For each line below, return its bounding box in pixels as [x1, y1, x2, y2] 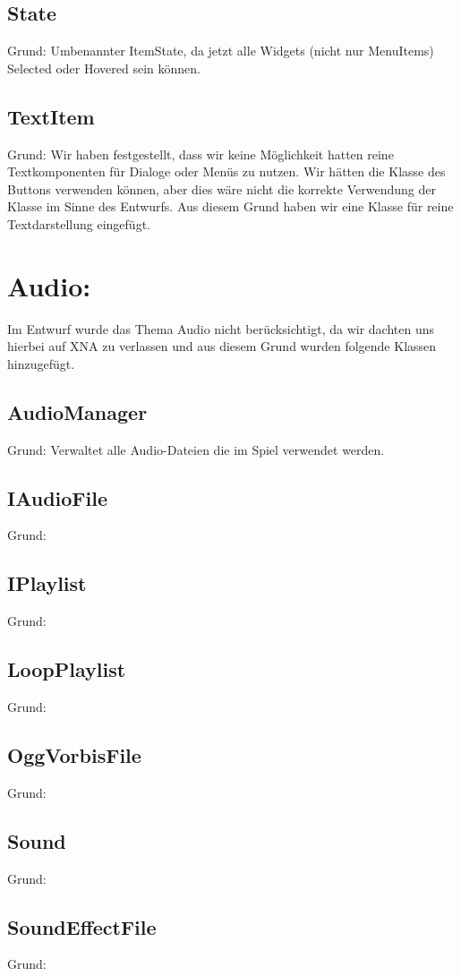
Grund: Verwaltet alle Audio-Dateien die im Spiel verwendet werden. [7, 440, 385, 458]
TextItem [7, 102, 95, 130]
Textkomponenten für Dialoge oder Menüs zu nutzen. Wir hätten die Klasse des [7, 162, 446, 181]
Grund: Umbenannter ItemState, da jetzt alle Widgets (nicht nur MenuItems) [7, 41, 434, 60]
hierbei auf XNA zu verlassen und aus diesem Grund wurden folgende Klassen [7, 337, 437, 355]
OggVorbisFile [7, 741, 141, 769]
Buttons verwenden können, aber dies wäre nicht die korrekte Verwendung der [7, 179, 436, 198]
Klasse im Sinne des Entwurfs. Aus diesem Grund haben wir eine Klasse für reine [7, 197, 454, 216]
